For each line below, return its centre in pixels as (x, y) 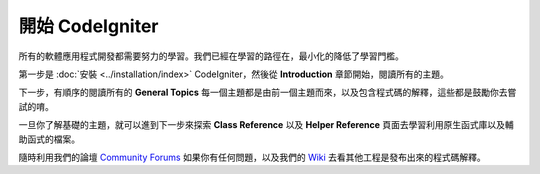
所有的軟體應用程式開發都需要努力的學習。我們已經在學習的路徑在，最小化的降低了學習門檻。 (211, 56)
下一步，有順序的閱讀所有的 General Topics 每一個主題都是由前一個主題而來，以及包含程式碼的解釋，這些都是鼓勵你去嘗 (267, 92)
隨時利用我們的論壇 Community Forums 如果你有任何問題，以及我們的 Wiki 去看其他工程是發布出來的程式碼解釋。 (252, 157)
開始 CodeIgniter (88, 26)
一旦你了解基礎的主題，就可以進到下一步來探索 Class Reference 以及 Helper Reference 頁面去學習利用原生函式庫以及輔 (266, 125)
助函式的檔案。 (49, 139)
